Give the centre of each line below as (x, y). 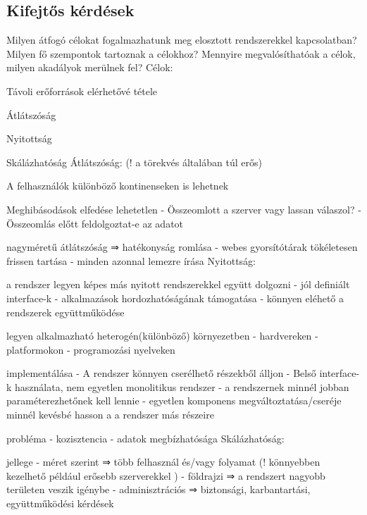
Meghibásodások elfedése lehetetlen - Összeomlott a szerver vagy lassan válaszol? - (184, 209)
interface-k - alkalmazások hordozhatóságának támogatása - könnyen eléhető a (175, 298)
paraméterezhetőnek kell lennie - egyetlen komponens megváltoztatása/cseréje (174, 401)
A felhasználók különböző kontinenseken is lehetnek (118, 186)
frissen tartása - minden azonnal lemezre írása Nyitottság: (131, 260)
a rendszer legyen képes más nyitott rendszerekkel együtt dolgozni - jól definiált (178, 284)
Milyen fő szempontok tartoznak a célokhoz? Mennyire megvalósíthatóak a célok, (181, 53)
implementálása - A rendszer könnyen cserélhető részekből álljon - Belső (161, 373)
